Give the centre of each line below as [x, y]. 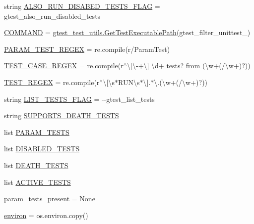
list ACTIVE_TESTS [37, 182]
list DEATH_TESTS [36, 165]
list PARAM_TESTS [37, 132]
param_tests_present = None [50, 199]
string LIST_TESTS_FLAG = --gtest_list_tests [79, 99]
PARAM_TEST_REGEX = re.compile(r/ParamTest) [87, 49]
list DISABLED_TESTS [42, 149]
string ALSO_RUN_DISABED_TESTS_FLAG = [82, 6]
